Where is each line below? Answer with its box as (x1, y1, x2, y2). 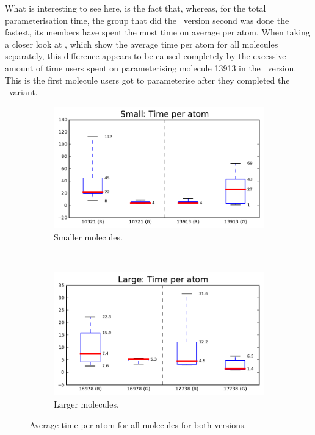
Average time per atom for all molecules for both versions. (29, 418, 247, 431)
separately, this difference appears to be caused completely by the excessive (5, 49, 286, 62)
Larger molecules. (54, 398, 119, 411)
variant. (9, 85, 38, 98)
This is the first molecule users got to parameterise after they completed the (5, 73, 290, 86)
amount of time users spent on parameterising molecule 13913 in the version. (5, 61, 297, 74)
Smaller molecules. (54, 230, 123, 243)
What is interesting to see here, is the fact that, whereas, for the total (5, 2, 266, 14)
